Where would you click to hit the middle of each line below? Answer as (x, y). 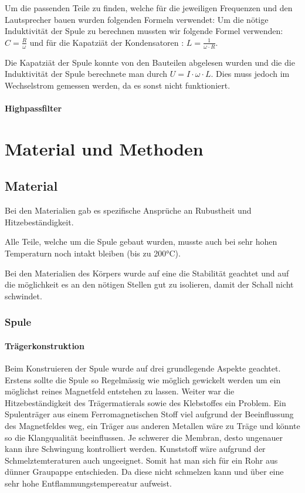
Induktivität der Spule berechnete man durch (86, 74)
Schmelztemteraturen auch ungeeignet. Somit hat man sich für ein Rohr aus (141, 460)
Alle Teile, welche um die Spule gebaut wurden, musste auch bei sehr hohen (141, 242)
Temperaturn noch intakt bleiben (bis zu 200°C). (93, 253)
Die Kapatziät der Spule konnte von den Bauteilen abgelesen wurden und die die (150, 62)
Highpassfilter (33, 108)
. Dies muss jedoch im (250, 74)
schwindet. (23, 296)
